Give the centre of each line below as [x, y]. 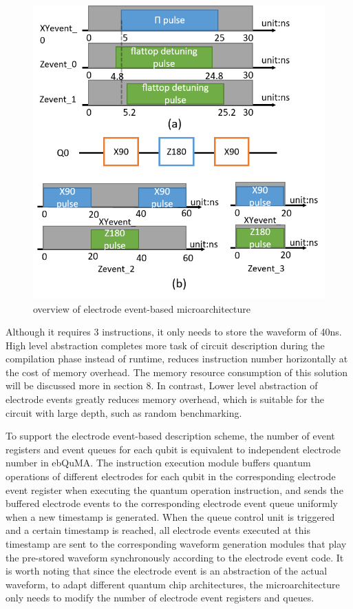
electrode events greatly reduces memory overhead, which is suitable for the [165, 399]
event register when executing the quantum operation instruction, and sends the [174, 489]
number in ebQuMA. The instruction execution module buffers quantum [158, 463]
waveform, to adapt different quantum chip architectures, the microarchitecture [173, 584]
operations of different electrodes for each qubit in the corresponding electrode [171, 476]
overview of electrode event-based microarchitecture [142, 308]
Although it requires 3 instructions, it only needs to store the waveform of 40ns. [174, 332]
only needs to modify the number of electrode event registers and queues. [160, 598]
